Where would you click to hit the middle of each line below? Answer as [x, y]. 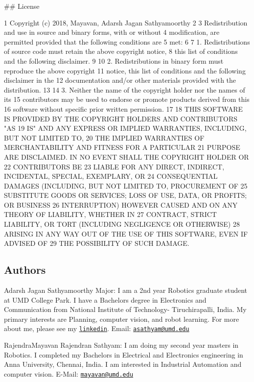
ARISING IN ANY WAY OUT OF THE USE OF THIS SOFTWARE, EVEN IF [126, 233]
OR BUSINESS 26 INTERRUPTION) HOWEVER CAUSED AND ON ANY [121, 204]
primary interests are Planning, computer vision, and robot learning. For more [122, 319]
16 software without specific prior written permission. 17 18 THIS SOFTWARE [123, 108]
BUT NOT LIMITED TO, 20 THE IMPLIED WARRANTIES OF [104, 137]
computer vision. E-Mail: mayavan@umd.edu [69, 373]
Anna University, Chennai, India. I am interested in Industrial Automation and [123, 364]
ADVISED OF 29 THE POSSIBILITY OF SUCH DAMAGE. [97, 243]
